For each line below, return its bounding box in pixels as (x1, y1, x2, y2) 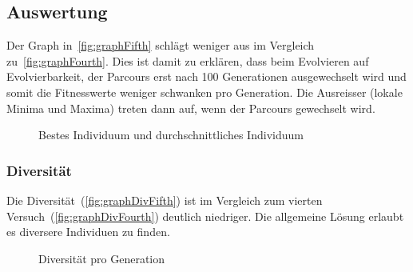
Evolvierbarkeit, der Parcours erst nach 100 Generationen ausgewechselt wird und (6, 68, 407, 85)
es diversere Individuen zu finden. (6, 223, 170, 240)
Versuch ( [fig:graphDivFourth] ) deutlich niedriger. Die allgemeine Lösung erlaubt (6, 207, 404, 224)
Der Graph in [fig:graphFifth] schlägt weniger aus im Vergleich (6, 37, 315, 54)
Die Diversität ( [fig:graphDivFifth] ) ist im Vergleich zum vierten (6, 191, 323, 208)
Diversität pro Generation (38, 250, 165, 266)
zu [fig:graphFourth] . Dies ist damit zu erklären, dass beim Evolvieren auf (6, 52, 369, 69)
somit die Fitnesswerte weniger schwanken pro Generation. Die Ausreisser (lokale (6, 83, 403, 100)
